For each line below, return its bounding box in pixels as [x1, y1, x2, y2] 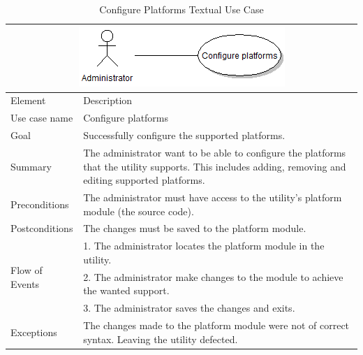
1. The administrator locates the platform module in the [83, 238, 325, 253]
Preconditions [10, 196, 69, 211]
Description [83, 93, 133, 108]
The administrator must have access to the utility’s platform [83, 190, 342, 204]
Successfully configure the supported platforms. [83, 128, 286, 143]
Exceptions [10, 324, 57, 339]
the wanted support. [83, 283, 170, 298]
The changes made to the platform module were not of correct [83, 318, 350, 332]
